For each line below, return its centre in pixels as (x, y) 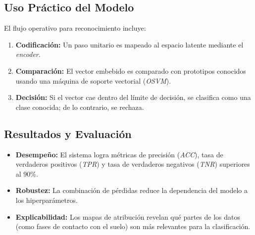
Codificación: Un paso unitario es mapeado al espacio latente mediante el (129, 44)
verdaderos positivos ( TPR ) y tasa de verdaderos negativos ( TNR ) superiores (133, 164)
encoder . (28, 54)
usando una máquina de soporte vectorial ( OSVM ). (93, 80)
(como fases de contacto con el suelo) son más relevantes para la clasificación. (133, 226)
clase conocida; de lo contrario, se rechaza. (80, 107)
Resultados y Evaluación (68, 133)
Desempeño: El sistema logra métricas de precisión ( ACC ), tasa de (119, 154)
